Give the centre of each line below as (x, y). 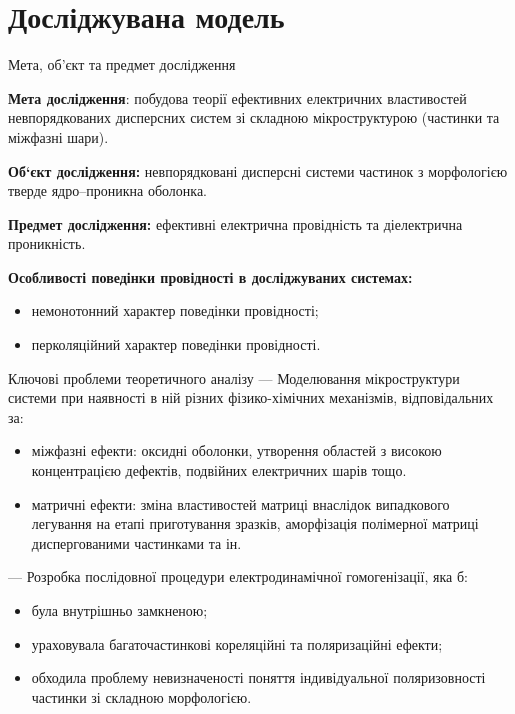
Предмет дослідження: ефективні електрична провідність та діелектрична (235, 223)
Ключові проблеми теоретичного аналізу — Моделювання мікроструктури (234, 377)
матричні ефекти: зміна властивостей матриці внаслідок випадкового (240, 503)
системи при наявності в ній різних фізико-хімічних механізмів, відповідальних (251, 397)
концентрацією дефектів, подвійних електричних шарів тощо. (219, 470)
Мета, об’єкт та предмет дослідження (122, 64)
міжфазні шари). (58, 136)
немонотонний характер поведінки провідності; (175, 310)
